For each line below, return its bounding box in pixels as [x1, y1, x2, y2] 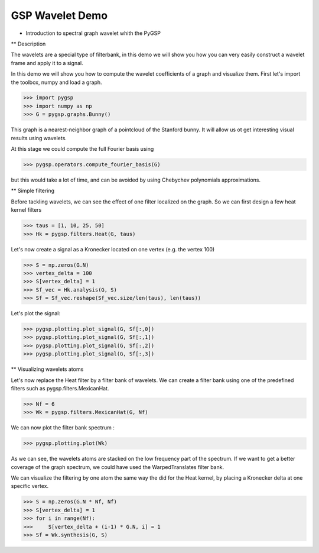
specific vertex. [11, 483, 49, 490]
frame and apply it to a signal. [11, 59, 83, 66]
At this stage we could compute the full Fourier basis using [11, 145, 154, 153]
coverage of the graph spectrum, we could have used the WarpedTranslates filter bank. [11, 463, 224, 470]
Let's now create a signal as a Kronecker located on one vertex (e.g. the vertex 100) [11, 245, 215, 253]
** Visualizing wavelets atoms [11, 366, 84, 373]
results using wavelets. [11, 134, 67, 141]
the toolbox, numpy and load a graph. [11, 79, 103, 86]
